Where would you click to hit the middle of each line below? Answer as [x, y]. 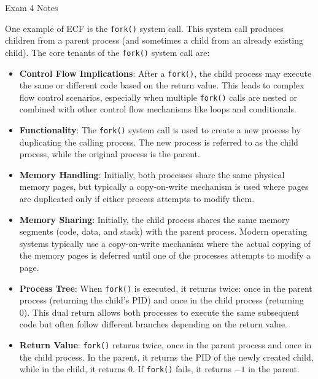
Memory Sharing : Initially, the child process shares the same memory [154, 219]
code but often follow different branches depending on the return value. [153, 324]
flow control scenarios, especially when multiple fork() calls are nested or [158, 97]
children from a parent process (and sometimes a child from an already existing [154, 40]
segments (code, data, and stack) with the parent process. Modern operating [163, 231]
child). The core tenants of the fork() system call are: [107, 52]
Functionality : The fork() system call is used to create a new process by [160, 130]
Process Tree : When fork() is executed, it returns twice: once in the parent [166, 288]
